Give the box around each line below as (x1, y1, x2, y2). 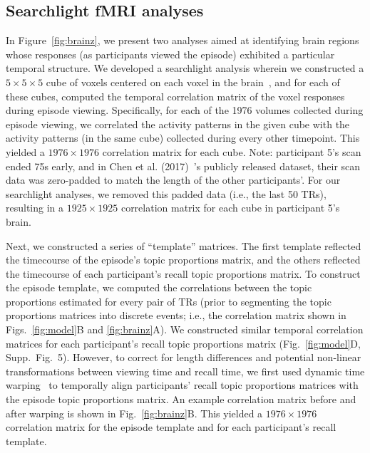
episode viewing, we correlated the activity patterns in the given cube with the (6, 116, 350, 131)
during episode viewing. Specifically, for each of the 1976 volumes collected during (6, 103, 364, 118)
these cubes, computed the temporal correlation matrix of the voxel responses (6, 88, 345, 103)
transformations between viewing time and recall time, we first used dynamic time (6, 363, 365, 378)
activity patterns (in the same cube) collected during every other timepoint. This (6, 130, 360, 145)
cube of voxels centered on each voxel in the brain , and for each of (46, 74, 340, 89)
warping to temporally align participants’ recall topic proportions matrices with (6, 377, 359, 392)
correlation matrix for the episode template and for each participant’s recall (6, 420, 336, 434)
